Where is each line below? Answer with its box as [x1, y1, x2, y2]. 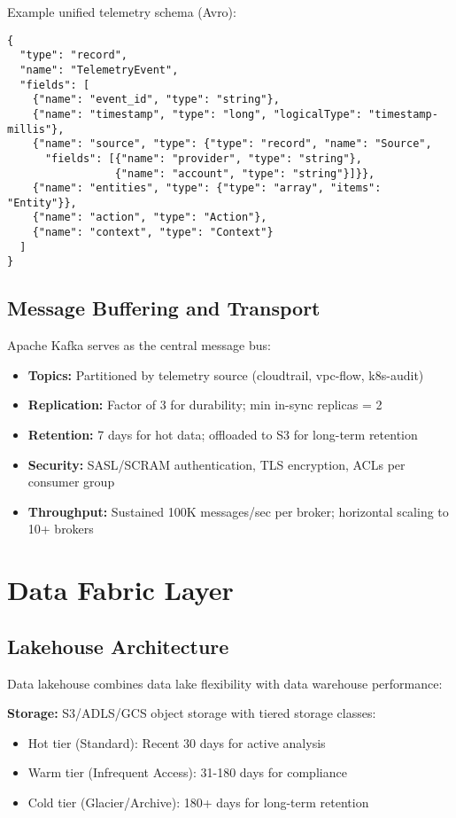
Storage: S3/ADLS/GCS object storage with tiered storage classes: [7, 704, 376, 722]
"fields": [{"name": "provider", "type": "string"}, [44, 152, 362, 165]
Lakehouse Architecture [7, 632, 229, 659]
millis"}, [7, 122, 65, 136]
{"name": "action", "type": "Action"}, [32, 211, 267, 224]
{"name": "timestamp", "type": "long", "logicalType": [32, 107, 362, 121]
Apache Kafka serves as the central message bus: [7, 336, 271, 354]
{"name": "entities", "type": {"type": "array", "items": [32, 182, 382, 195]
